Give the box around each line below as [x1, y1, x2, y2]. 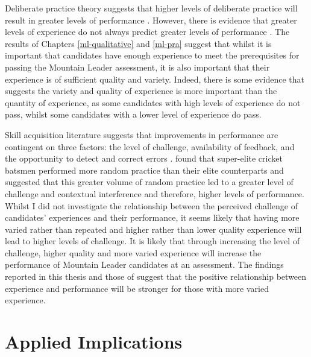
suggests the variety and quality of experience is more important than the [5, 84, 277, 97]
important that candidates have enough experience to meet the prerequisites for [5, 49, 300, 62]
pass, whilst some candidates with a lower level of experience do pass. [5, 108, 262, 121]
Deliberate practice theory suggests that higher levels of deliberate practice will [5, 2, 298, 14]
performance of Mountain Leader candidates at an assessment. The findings [5, 258, 284, 271]
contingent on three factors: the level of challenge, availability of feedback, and [5, 140, 295, 153]
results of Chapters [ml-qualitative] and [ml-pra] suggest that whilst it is [5, 37, 272, 49]
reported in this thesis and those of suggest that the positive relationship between [5, 270, 307, 283]
